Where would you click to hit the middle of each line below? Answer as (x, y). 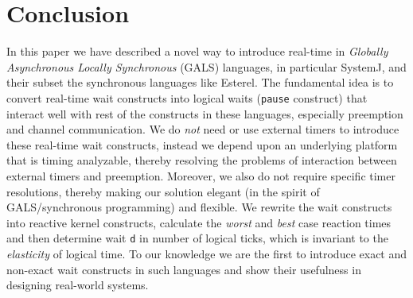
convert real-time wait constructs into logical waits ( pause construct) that (187, 97)
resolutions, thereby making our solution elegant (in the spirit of (163, 191)
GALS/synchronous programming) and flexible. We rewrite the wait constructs (199, 207)
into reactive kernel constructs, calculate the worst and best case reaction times (199, 222)
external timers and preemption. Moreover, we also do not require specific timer (201, 175)
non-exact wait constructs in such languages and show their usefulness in (184, 269)
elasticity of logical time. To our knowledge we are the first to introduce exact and (207, 253)
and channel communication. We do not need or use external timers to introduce (203, 129)
